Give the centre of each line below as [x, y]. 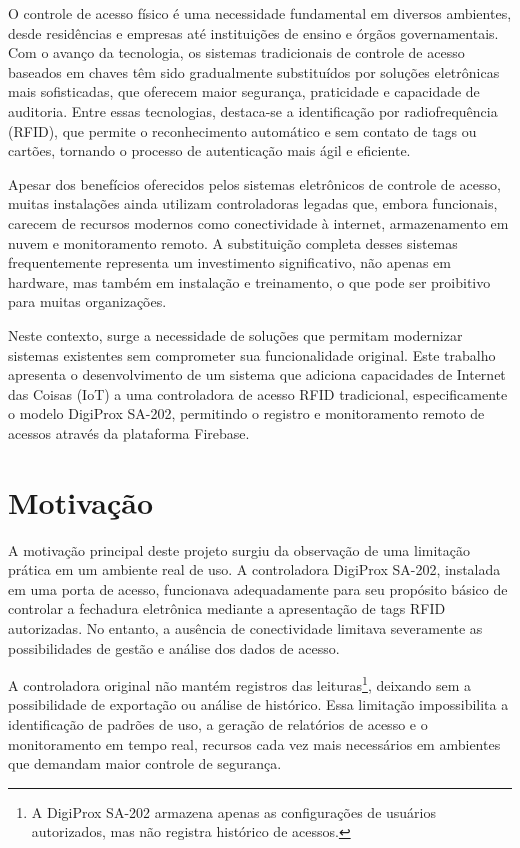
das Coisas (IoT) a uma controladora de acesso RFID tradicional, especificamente [258, 393]
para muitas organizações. [87, 301]
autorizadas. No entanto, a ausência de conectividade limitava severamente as [245, 627]
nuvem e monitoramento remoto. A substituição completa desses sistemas [233, 242]
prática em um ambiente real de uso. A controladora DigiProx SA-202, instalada [254, 569]
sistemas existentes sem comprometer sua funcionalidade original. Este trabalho [252, 354]
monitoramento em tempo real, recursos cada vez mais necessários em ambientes [254, 743]
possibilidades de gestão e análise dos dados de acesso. [174, 647]
